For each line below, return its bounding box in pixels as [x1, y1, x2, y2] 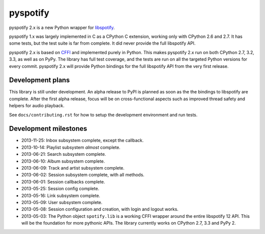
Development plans [9, 76, 70, 85]
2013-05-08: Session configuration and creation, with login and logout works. [21, 206, 179, 212]
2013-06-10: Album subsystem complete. [21, 158, 105, 164]
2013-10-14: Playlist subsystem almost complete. [21, 144, 121, 150]
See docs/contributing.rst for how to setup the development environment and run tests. [9, 112, 198, 117]
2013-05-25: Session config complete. [21, 186, 100, 192]
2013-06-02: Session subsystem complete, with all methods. [21, 172, 145, 178]
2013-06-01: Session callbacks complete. [21, 178, 106, 184]
